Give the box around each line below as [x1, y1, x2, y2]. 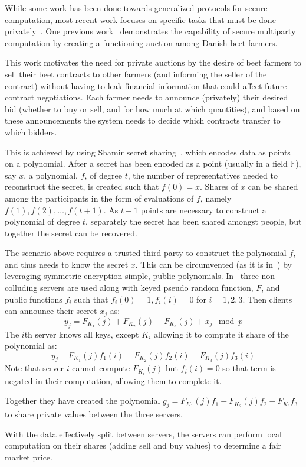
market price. [5, 450, 52, 463]
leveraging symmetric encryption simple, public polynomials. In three [5, 270, 259, 282]
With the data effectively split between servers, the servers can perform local [5, 427, 282, 440]
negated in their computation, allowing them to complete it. [5, 374, 222, 387]
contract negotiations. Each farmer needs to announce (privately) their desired [5, 91, 288, 103]
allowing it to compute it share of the [153, 327, 289, 340]
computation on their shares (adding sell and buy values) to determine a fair [5, 439, 282, 452]
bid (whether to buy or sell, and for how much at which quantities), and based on [5, 102, 300, 115]
